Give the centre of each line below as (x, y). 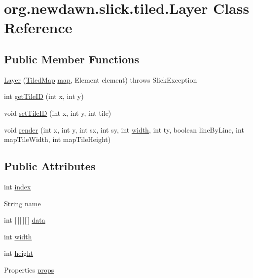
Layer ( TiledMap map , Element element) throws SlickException (101, 79)
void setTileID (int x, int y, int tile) (58, 113)
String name (22, 203)
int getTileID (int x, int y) (44, 96)
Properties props (29, 269)
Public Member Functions (72, 59)
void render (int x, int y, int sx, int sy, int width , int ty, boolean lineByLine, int (124, 129)
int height (19, 253)
